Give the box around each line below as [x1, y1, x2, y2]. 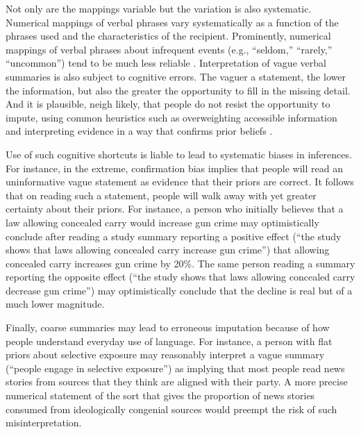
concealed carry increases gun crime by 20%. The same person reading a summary [6, 256, 355, 270]
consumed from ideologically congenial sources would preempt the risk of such [6, 401, 337, 416]
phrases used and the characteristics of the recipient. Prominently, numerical [6, 28, 331, 43]
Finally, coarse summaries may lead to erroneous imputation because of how [6, 320, 330, 335]
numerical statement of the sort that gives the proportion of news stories [6, 388, 315, 403]
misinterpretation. [6, 415, 82, 430]
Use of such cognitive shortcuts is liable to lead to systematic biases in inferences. [6, 147, 352, 161]
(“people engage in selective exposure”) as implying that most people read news [6, 360, 345, 375]
